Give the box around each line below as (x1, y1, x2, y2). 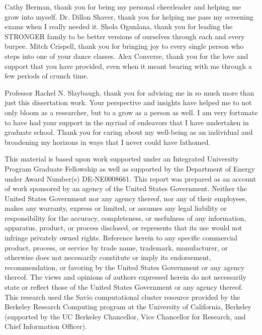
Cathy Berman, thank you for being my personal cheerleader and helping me (5, 2, 241, 12)
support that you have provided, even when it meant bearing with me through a (5, 60, 252, 71)
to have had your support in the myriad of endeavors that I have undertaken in (5, 117, 249, 127)
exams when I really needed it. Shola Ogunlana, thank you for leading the (5, 21, 233, 32)
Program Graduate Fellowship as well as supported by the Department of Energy (5, 163, 255, 174)
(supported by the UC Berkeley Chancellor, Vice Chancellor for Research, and (5, 311, 246, 321)
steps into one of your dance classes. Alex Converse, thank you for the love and (5, 50, 248, 61)
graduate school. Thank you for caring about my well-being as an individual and (5, 127, 253, 137)
